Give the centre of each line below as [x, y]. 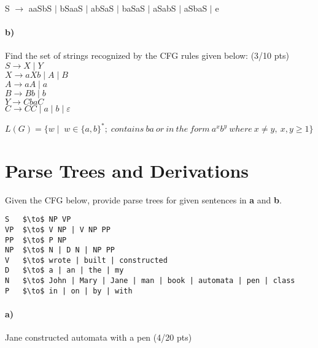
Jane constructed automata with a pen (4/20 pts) [99, 337]
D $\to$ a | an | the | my [64, 270]
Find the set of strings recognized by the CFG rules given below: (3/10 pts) [147, 55]
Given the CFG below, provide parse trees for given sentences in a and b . [143, 199]
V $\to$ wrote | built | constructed [86, 260]
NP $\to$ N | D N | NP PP [60, 250]
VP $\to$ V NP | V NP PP [58, 229]
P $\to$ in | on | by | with [69, 291]
